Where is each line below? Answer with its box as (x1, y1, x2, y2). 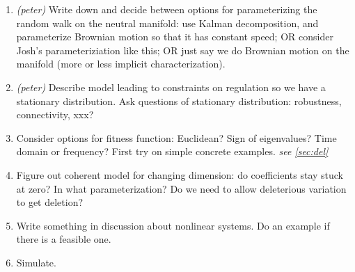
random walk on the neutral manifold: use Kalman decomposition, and (16, 15, 319, 30)
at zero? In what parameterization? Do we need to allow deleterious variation (16, 181, 347, 195)
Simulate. (16, 255, 56, 269)
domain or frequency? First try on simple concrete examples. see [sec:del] (16, 144, 329, 159)
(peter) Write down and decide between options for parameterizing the (16, 2, 317, 16)
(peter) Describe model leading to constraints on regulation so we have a (16, 79, 326, 94)
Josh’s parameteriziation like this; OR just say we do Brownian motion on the (16, 42, 349, 57)
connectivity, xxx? (16, 107, 94, 122)
